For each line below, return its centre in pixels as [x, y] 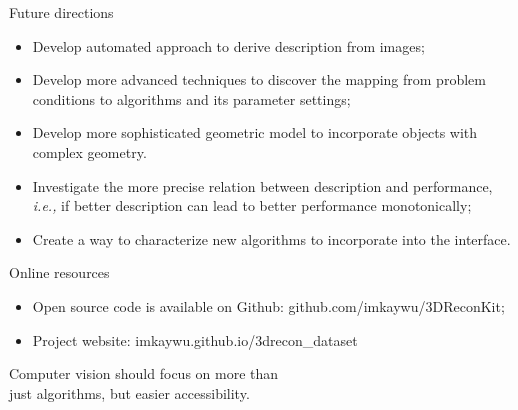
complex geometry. [89, 151]
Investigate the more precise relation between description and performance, [262, 185]
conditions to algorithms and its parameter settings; [191, 98]
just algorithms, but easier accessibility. [129, 392]
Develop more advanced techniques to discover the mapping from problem [259, 79]
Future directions [61, 12]
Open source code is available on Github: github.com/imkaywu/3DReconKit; [268, 305]
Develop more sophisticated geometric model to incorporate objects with [255, 132]
